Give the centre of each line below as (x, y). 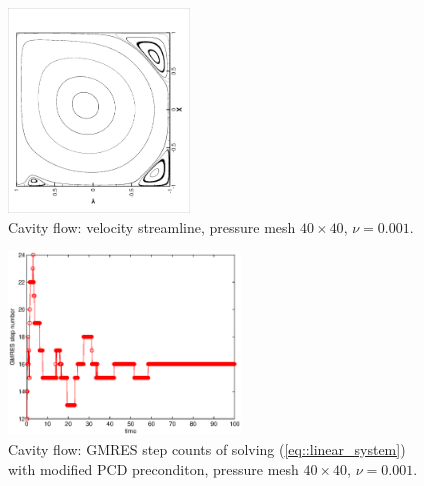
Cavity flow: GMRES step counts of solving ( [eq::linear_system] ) (207, 448)
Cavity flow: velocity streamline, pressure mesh (152, 226)
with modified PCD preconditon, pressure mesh (153, 468)
